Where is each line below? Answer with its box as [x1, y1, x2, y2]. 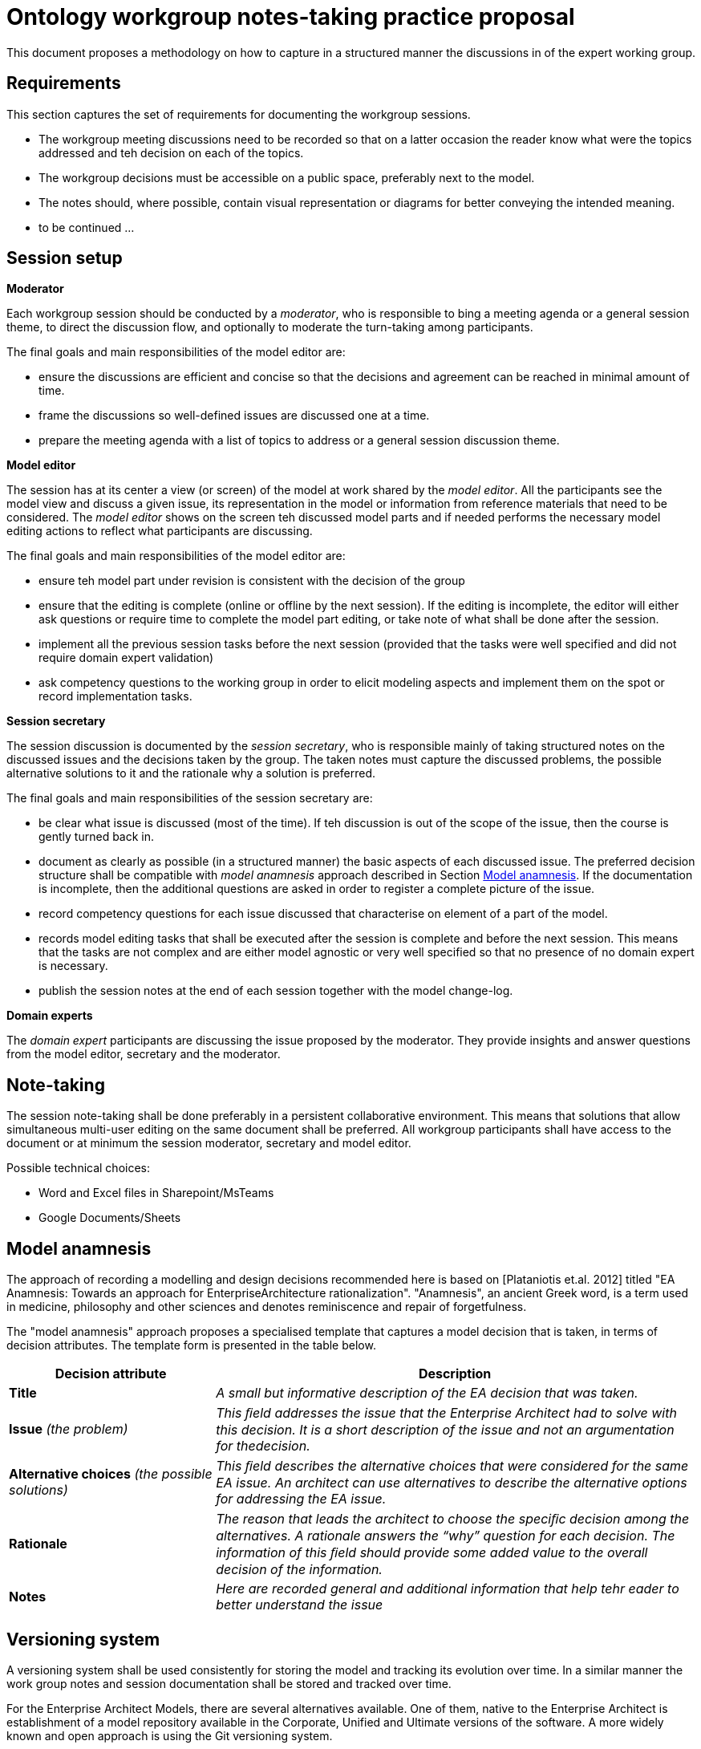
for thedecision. [216, 1438, 310, 1455]
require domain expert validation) [38, 651, 214, 665]
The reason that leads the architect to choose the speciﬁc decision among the [216, 1511, 690, 1528]
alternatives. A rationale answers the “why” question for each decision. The [216, 1528, 675, 1544]
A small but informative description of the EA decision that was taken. [216, 1385, 638, 1402]
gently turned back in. [38, 830, 155, 844]
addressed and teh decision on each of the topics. [38, 145, 304, 160]
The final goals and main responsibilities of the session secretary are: [6, 791, 373, 806]
